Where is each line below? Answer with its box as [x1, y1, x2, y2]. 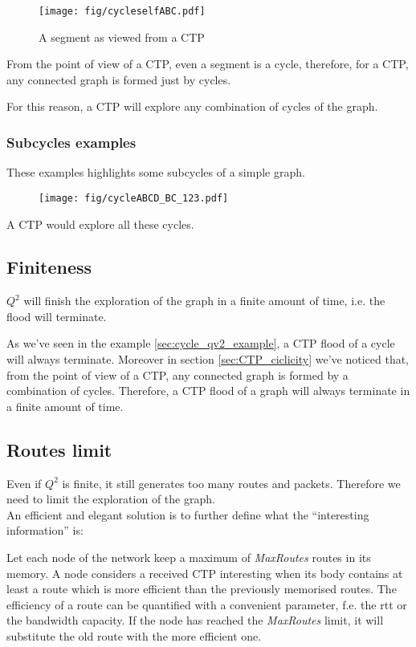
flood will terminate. [6, 307, 107, 324]
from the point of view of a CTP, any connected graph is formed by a [6, 366, 349, 383]
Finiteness [6, 254, 92, 279]
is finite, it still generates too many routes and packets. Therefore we [62, 474, 401, 491]
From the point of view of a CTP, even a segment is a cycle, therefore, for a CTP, [6, 55, 409, 72]
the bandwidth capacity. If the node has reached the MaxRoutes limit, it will [6, 612, 384, 629]
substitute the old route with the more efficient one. [6, 628, 262, 644]
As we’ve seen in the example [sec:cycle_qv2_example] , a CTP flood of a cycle [6, 335, 395, 352]
